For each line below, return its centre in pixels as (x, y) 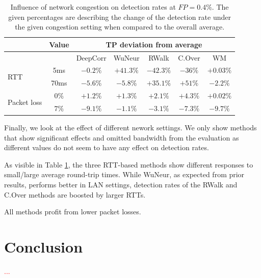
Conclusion (44, 247)
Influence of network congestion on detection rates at (93, 7)
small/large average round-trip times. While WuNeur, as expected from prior (124, 174)
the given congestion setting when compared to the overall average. (120, 27)
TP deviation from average (154, 44)
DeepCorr (91, 57)
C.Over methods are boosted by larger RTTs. (75, 194)
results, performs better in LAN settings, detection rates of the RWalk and (121, 185)
